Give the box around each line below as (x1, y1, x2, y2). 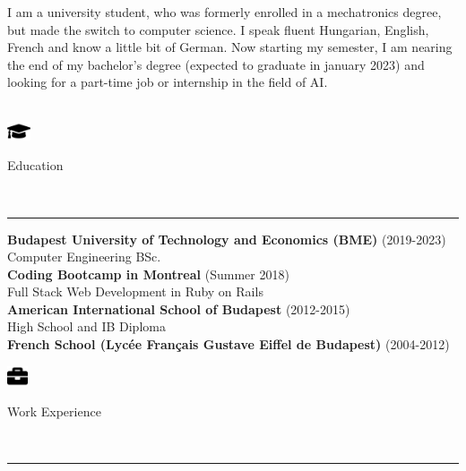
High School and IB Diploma (7, 317, 166, 336)
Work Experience (7, 401, 101, 420)
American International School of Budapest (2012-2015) (7, 299, 350, 318)
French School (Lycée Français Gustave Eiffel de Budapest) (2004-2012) (7, 335, 450, 354)
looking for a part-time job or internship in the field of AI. (7, 73, 328, 91)
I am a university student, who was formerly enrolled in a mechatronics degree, (7, 3, 442, 21)
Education (7, 156, 64, 175)
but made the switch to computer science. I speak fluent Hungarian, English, (7, 20, 429, 39)
